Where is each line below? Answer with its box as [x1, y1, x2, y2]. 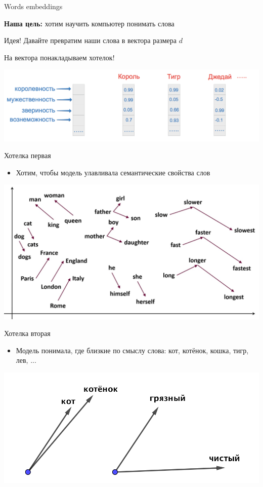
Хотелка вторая [4, 328, 51, 339]
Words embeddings [4, 1, 63, 11]
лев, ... [16, 355, 36, 365]
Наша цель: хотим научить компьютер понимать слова [4, 18, 174, 28]
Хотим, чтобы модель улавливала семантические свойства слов [16, 167, 210, 177]
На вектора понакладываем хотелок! [4, 52, 115, 62]
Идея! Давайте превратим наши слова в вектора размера [4, 35, 177, 46]
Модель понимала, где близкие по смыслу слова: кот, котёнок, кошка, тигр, [16, 345, 249, 355]
